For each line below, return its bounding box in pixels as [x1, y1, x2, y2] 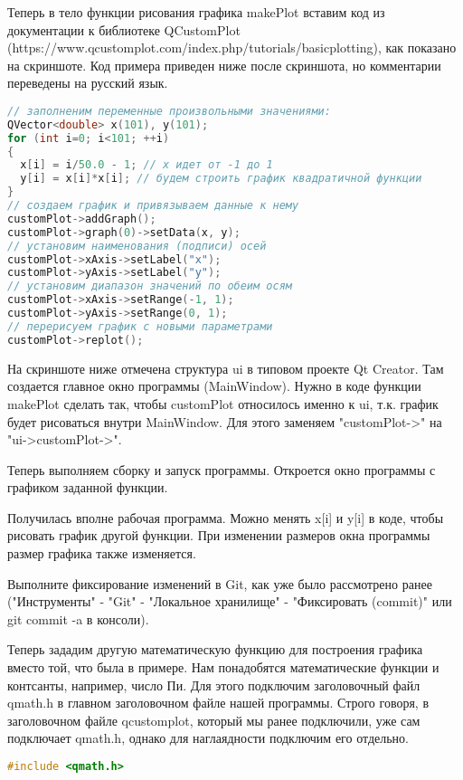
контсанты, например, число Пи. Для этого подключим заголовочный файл [7, 675, 420, 694]
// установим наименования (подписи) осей [7, 239, 267, 252]
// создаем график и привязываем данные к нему [7, 199, 299, 213]
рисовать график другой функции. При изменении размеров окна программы [7, 526, 430, 545]
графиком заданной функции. [7, 478, 168, 497]
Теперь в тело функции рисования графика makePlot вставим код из [7, 3, 385, 21]
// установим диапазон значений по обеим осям [7, 280, 292, 293]
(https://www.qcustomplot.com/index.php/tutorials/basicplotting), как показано [7, 38, 457, 57]
